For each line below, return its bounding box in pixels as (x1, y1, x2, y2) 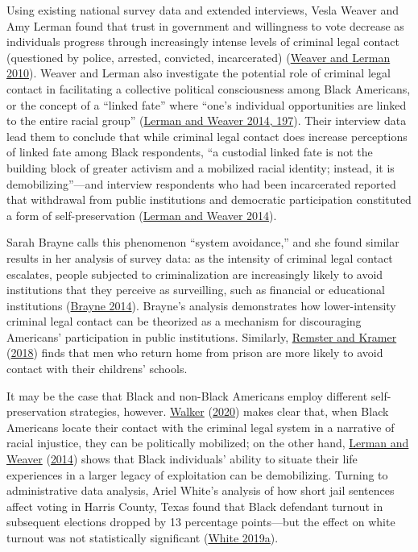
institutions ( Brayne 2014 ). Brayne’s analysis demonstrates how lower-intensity (6, 297, 396, 313)
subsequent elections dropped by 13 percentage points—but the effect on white (6, 513, 395, 530)
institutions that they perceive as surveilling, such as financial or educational (6, 281, 385, 298)
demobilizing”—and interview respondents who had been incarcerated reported (6, 175, 396, 192)
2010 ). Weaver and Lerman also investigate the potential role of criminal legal (6, 64, 391, 81)
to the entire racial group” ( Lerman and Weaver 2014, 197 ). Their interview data (6, 112, 407, 129)
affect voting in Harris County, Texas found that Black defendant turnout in (6, 497, 383, 514)
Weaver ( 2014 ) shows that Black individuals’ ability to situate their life (6, 450, 358, 467)
